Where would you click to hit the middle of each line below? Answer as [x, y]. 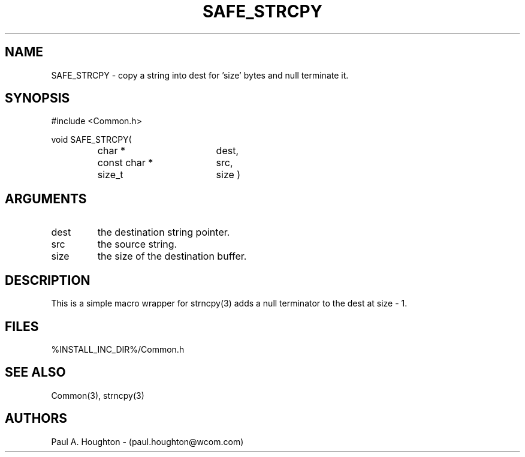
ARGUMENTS [46, 199]
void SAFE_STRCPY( [91, 140]
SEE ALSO [35, 372]
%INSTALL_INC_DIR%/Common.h [118, 349]
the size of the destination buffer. [172, 256]
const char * [125, 163]
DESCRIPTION [48, 280]
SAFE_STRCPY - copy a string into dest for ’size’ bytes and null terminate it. [200, 75]
